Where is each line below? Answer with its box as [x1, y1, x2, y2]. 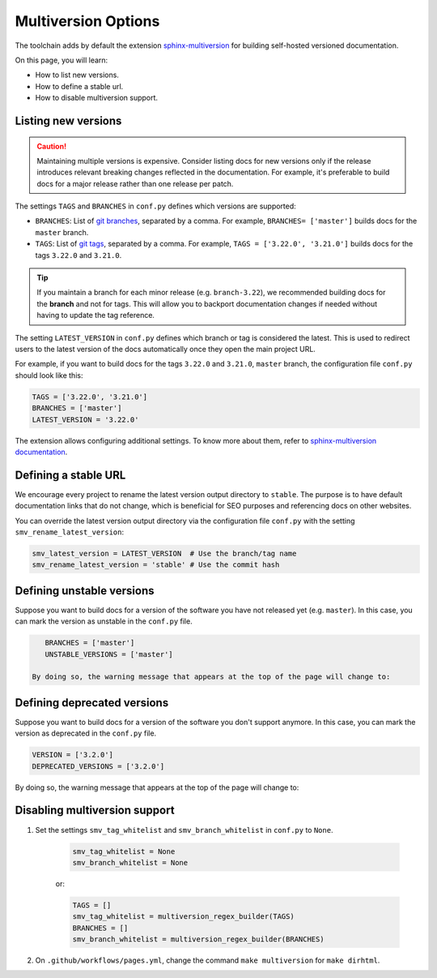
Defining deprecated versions [15, 696, 169, 710]
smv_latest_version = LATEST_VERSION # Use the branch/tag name [32, 548, 297, 558]
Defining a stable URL [15, 468, 126, 482]
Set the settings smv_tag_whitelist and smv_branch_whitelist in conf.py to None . [35, 825, 333, 834]
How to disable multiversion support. [35, 93, 158, 103]
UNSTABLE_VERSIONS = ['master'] [45, 650, 173, 658]
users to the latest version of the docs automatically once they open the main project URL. [15, 344, 316, 354]
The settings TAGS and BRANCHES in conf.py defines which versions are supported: [15, 201, 297, 211]
